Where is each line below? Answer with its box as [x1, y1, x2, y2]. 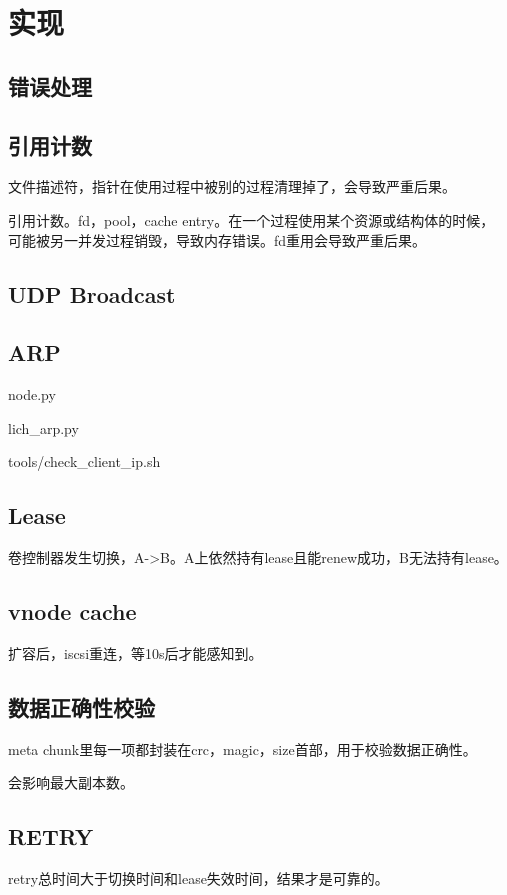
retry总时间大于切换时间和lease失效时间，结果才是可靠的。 [8, 868, 389, 889]
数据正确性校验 [8, 691, 155, 722]
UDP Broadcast [8, 278, 176, 309]
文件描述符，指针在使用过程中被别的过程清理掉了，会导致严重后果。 [8, 176, 456, 197]
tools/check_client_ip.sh [8, 451, 161, 472]
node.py [8, 384, 56, 405]
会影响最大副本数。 [8, 772, 134, 793]
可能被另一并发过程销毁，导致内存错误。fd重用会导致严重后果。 [8, 229, 427, 250]
